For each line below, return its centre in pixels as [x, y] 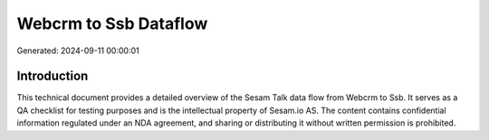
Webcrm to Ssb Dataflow [112, 23]
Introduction [53, 76]
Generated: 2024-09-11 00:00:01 [78, 51]
